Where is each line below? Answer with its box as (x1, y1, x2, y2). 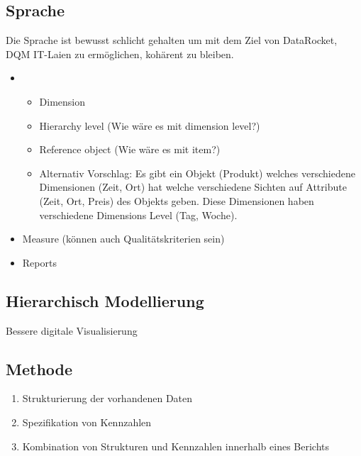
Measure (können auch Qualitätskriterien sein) (22, 231, 225, 246)
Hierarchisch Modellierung (6, 289, 204, 311)
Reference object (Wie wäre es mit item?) (39, 142, 221, 157)
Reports (22, 255, 57, 269)
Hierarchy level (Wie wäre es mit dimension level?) (39, 118, 260, 133)
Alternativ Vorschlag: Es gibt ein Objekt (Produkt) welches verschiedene (39, 165, 355, 180)
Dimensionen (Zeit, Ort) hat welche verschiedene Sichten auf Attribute (39, 179, 347, 194)
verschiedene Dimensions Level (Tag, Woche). (39, 207, 238, 222)
